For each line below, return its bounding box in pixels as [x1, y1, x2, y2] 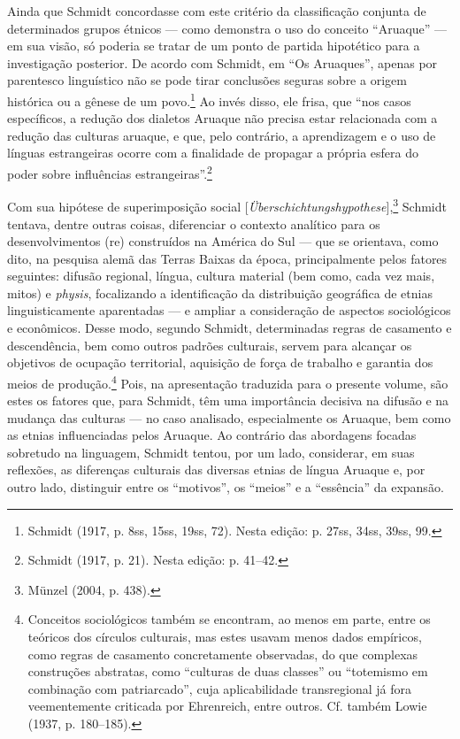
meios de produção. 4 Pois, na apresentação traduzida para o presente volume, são [7, 371, 448, 392]
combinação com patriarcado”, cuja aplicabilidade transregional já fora [27, 679, 411, 697]
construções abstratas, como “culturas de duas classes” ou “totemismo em [27, 662, 428, 681]
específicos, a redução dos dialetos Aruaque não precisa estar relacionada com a [7, 109, 438, 127]
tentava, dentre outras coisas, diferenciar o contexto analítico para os [7, 214, 380, 233]
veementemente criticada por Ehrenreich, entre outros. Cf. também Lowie [27, 697, 427, 715]
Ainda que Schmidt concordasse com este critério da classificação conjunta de [7, 2, 426, 19]
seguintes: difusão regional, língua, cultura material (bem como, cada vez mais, [7, 266, 435, 285]
